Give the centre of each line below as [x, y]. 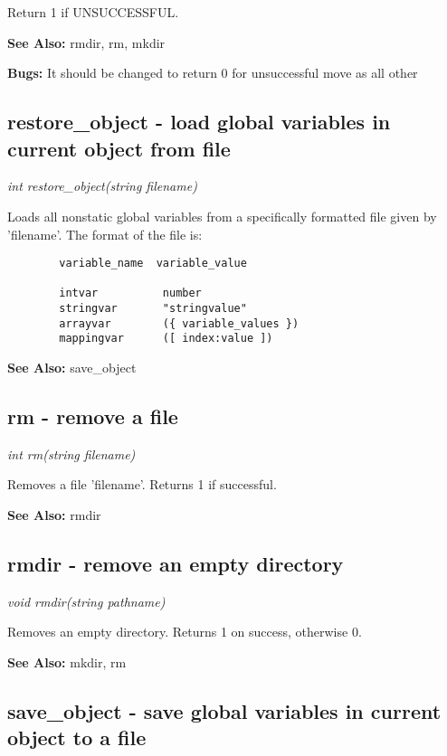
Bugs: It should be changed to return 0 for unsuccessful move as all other [213, 73]
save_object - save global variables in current [224, 711]
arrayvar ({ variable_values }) [179, 323]
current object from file [119, 148]
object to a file [77, 737]
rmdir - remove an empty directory [176, 564]
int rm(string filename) [71, 454]
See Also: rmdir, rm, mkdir [86, 42]
